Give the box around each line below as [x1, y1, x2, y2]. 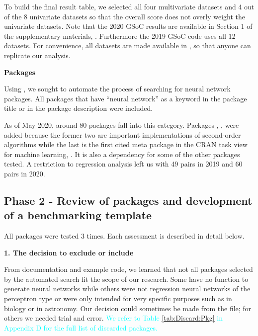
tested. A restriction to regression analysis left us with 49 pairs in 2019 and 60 [4, 159, 243, 169]
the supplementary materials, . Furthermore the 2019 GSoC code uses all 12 [4, 30, 236, 41]
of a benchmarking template [4, 207, 152, 223]
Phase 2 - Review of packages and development [4, 192, 253, 208]
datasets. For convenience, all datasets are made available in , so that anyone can [4, 40, 251, 51]
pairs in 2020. [4, 168, 45, 178]
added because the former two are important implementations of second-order [4, 129, 241, 140]
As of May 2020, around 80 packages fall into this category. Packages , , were [4, 119, 239, 130]
